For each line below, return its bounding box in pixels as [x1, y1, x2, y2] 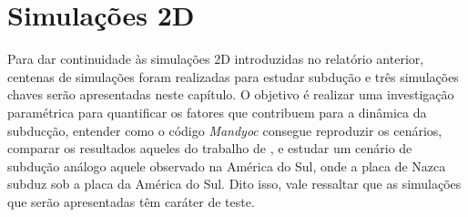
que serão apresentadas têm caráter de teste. [7, 191, 255, 211]
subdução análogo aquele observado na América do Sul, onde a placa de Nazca [7, 156, 446, 175]
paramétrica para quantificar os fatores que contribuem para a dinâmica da [7, 102, 427, 121]
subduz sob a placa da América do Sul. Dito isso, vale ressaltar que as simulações [7, 174, 462, 193]
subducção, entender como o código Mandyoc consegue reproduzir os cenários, [7, 120, 443, 139]
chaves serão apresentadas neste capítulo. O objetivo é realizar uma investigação [7, 85, 454, 104]
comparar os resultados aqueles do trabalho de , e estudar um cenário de [7, 139, 412, 158]
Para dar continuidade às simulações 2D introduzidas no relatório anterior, [7, 49, 424, 68]
